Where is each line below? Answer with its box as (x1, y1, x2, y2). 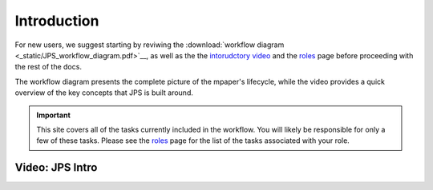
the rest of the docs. (14, 62, 82, 72)
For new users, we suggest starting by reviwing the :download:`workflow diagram (14, 40, 285, 49)
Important (36, 110, 71, 120)
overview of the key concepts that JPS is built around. (14, 88, 194, 97)
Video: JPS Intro (14, 160, 98, 175)
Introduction (14, 12, 99, 30)
